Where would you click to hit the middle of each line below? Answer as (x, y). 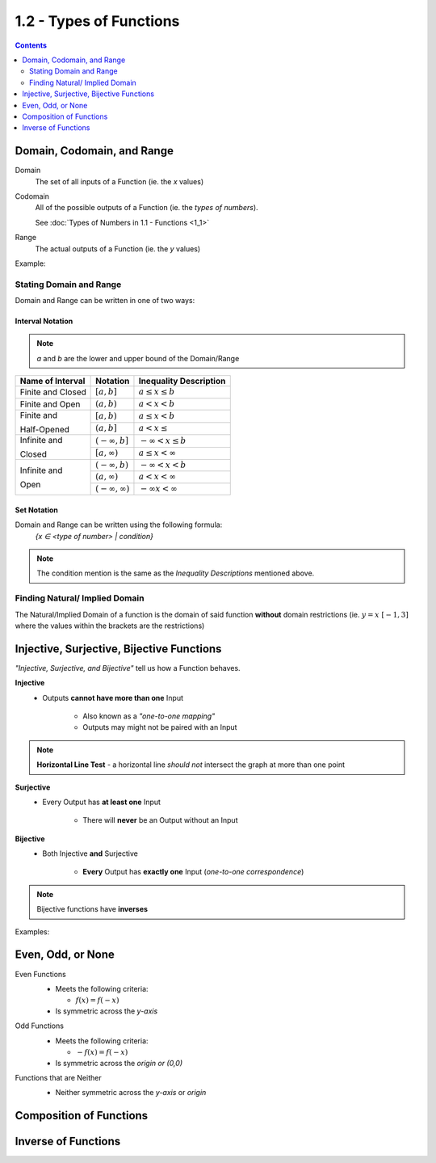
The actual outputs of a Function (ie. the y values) (118, 249)
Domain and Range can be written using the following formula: (119, 525)
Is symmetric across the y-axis (107, 1011)
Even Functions (40, 974)
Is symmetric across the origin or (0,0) (119, 1063)
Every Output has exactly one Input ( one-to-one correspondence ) (193, 872)
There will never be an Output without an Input (160, 820)
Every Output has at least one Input (102, 802)
